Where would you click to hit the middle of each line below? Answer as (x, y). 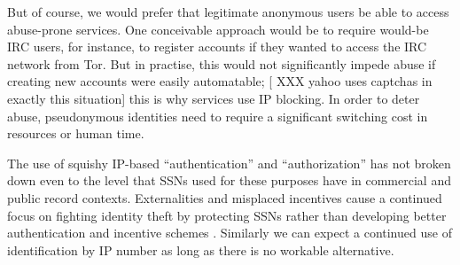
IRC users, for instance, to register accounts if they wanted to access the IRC (217, 47)
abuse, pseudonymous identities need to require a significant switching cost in (218, 116)
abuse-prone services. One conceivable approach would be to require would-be (218, 29)
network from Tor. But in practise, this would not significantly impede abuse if (222, 63)
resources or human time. (76, 133)
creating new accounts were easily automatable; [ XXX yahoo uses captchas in (220, 81)
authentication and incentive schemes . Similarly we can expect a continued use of (230, 233)
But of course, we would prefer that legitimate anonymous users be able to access (228, 12)
